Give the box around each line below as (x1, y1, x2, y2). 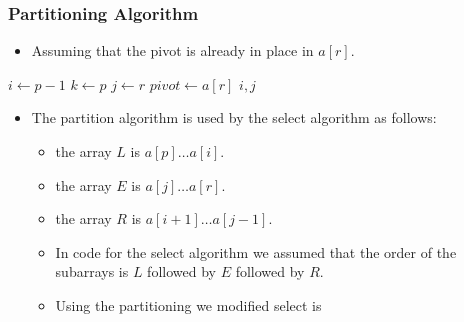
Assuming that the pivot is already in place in (31, 40, 314, 61)
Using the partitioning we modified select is (55, 294, 322, 315)
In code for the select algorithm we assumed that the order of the (55, 241, 457, 262)
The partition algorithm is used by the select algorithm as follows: (31, 107, 437, 128)
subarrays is (55, 261, 129, 282)
